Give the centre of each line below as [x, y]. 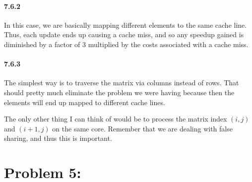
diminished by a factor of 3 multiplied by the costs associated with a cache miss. [126, 44]
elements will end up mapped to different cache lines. [85, 102]
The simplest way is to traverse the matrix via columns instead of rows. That [122, 83]
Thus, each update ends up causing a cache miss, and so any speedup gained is [124, 34]
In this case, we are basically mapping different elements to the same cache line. [126, 25]
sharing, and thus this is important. [58, 138]
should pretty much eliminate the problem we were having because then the [119, 92]
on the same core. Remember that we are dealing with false [142, 128]
